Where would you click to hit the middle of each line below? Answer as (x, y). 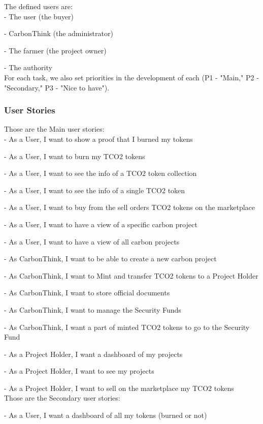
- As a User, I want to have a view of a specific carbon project (101, 224)
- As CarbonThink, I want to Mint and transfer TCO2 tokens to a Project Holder (131, 275)
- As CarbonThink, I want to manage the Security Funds (93, 309)
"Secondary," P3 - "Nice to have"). (57, 87)
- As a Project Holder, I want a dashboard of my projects (93, 354)
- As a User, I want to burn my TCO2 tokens (75, 156)
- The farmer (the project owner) (55, 50)
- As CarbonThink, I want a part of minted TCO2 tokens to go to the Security (127, 327)
